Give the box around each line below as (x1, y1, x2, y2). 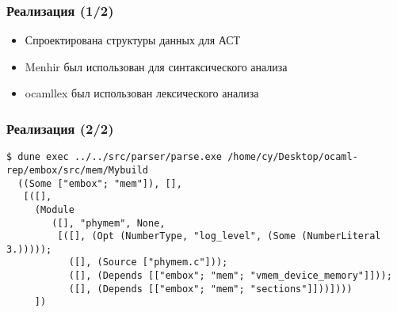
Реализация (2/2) (6, 118, 114, 138)
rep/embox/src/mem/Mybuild (6, 164, 148, 176)
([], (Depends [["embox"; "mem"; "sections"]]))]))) (68, 283, 353, 295)
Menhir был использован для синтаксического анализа (25, 58, 288, 74)
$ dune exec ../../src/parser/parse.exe (6, 151, 223, 163)
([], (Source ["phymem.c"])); (68, 257, 228, 268)
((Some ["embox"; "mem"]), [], (17, 177, 182, 189)
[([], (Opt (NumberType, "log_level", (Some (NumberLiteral (57, 230, 381, 242)
